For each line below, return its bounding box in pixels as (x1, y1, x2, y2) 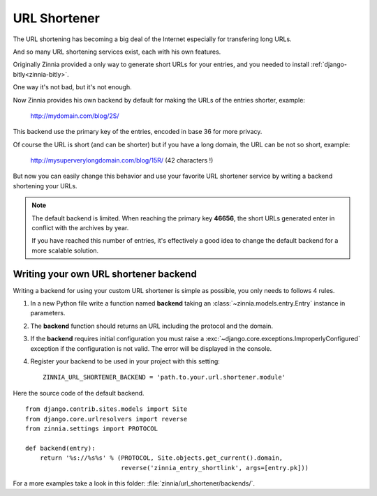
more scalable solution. (31, 246, 99, 255)
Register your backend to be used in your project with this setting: (30, 357, 220, 366)
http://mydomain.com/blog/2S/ (30, 112, 119, 120)
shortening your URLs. (13, 181, 77, 190)
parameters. (30, 309, 66, 317)
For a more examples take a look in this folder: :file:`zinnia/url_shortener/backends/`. (13, 479, 255, 488)
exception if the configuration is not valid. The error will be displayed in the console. (30, 344, 272, 352)
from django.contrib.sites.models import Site (25, 405, 188, 413)
